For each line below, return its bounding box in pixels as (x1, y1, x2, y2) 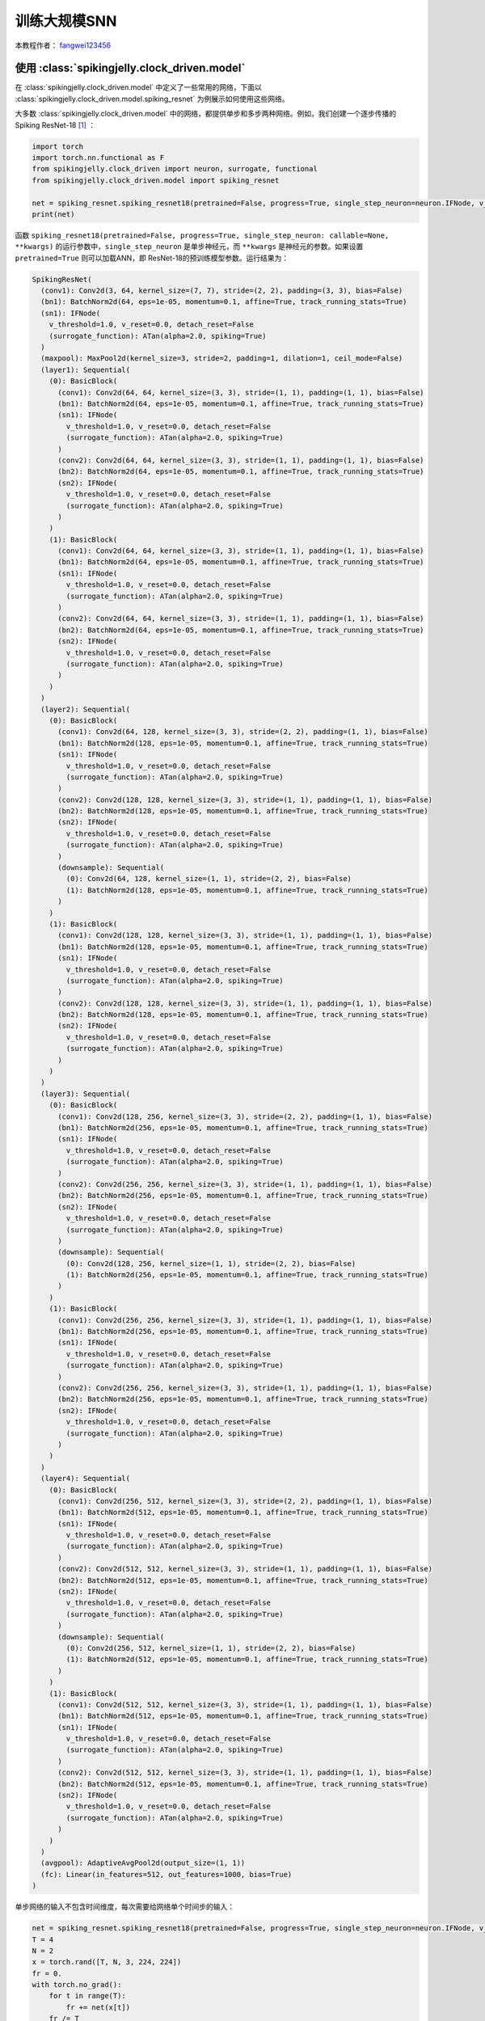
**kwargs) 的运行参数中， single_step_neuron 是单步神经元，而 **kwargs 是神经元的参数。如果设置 (15, 242, 364, 251)
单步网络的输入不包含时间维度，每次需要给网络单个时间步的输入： (15, 1902, 234, 1912)
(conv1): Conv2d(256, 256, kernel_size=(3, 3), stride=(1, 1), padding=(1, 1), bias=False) (57, 1315, 432, 1325)
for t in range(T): (48, 1991, 127, 2001)
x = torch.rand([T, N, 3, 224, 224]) (32, 1957, 182, 1967)
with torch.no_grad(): (32, 1981, 122, 1989)
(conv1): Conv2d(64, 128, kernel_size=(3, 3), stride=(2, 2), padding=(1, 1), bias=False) (57, 728, 428, 736)
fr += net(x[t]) (65, 2002, 131, 2012)
